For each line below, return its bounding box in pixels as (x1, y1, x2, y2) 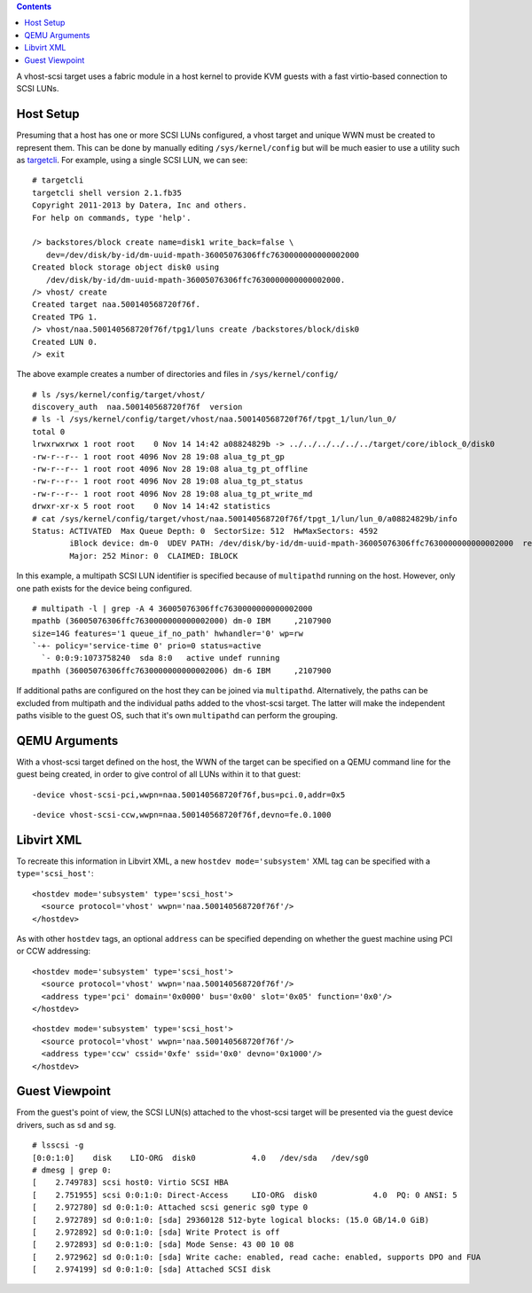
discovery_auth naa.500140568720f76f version (32, 402, 243, 412)
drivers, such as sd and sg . (16, 1119, 117, 1130)
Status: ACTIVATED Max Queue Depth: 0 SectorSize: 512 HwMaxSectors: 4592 (32, 526, 379, 536)
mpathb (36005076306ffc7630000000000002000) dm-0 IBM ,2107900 (32, 616, 332, 626)
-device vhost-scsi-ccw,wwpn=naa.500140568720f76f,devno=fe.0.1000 (32, 810, 332, 820)
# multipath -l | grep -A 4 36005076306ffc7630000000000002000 (32, 603, 313, 614)
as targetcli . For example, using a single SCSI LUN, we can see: (16, 155, 248, 166)
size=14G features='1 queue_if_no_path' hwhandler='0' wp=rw (32, 628, 303, 639)
